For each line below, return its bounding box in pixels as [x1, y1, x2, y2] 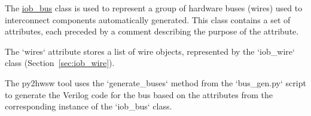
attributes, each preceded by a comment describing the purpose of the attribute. [5, 25, 299, 37]
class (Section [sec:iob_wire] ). [5, 57, 115, 69]
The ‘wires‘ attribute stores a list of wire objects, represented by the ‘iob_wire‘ [5, 45, 295, 57]
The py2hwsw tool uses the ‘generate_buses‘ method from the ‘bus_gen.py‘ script [5, 76, 306, 89]
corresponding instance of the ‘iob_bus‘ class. [5, 100, 172, 112]
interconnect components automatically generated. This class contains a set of [5, 13, 291, 26]
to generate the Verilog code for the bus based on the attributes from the [5, 88, 273, 101]
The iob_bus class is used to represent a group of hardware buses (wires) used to [5, 2, 303, 14]
